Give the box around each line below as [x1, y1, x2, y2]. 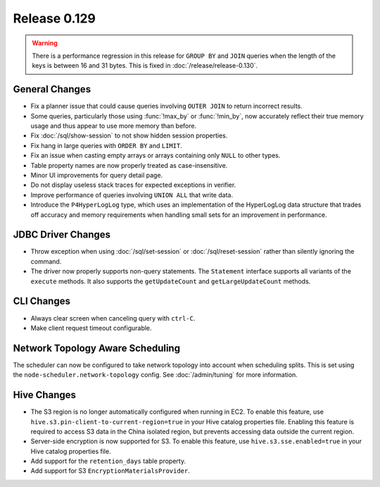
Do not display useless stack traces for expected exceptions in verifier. [30, 180, 236, 190]
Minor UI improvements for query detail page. [30, 171, 163, 179]
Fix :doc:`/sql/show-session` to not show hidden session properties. [30, 131, 228, 140]
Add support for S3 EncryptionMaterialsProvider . [30, 467, 190, 475]
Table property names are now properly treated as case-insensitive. [30, 161, 228, 169]
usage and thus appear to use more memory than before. [30, 122, 197, 130]
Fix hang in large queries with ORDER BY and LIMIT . [30, 141, 182, 149]
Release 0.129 [13, 11, 96, 26]
